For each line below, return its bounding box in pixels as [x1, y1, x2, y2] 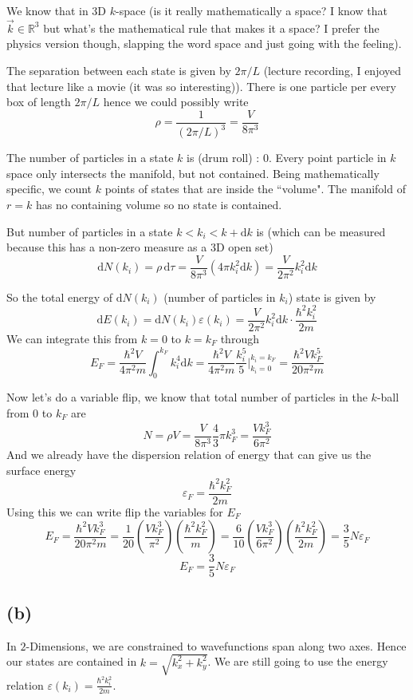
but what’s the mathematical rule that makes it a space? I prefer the [43, 19, 380, 36]
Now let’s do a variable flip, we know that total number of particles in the [6, 389, 368, 405]
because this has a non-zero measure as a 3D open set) [6, 239, 273, 255]
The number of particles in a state [6, 149, 174, 166]
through [220, 330, 259, 346]
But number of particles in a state [6, 223, 173, 239]
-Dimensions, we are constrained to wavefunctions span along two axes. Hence [26, 637, 407, 654]
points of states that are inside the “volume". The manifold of [104, 180, 406, 197]
